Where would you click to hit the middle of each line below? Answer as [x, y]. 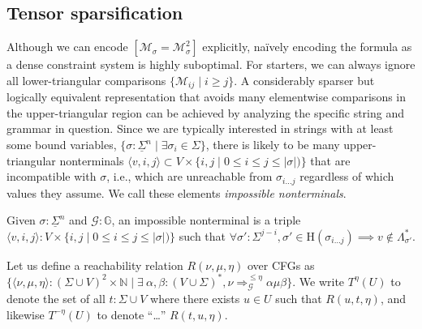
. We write [319, 281]
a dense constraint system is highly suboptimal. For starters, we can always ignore [211, 64]
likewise [26, 314]
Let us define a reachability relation [95, 265]
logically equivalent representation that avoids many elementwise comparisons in [207, 97]
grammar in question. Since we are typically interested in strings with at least [200, 128]
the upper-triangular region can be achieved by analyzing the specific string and [205, 112]
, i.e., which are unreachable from [189, 176]
